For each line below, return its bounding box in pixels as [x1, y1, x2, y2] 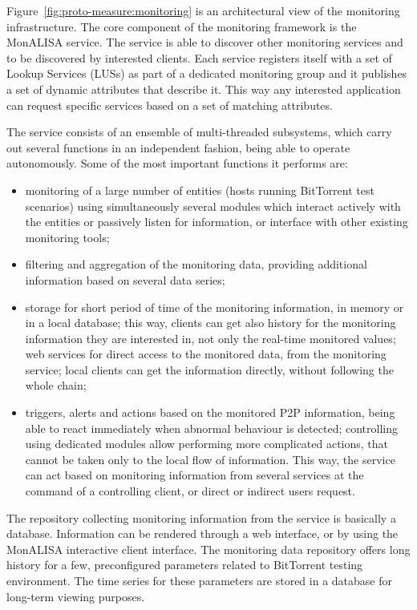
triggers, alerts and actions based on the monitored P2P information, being [25, 404, 395, 421]
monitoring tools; [25, 228, 110, 245]
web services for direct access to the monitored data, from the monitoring [25, 345, 387, 362]
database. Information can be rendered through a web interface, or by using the [6, 525, 399, 542]
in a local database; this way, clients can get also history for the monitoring [25, 314, 396, 331]
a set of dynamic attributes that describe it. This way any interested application [6, 80, 401, 97]
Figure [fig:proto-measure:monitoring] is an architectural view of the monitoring [6, 2, 400, 18]
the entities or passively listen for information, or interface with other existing [25, 213, 408, 230]
